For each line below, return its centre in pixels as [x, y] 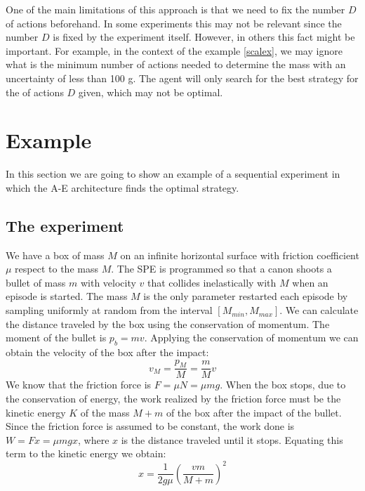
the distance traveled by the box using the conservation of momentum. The [168, 323]
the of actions [35, 92]
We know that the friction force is [79, 385]
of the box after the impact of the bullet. [254, 412]
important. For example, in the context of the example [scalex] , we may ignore [174, 50]
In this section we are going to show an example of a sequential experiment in [173, 174]
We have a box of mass [55, 255]
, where [94, 439]
